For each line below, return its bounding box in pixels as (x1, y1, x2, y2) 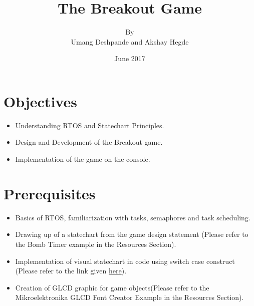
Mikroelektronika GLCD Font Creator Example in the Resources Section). (15, 292, 244, 302)
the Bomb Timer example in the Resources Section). (15, 238, 176, 249)
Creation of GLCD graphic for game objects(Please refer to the (15, 282, 209, 292)
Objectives (4, 91, 77, 111)
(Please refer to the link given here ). (15, 265, 127, 276)
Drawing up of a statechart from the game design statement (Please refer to (15, 229, 248, 239)
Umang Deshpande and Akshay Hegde (71, 36, 189, 47)
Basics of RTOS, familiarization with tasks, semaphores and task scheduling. (15, 212, 250, 222)
